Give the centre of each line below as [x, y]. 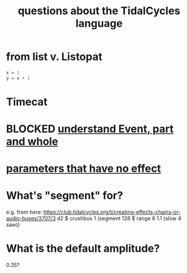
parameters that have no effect [83, 168]
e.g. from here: [24, 212]
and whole [32, 142]
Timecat [27, 102]
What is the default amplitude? [83, 248]
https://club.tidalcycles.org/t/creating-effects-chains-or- [112, 212]
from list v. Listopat [54, 57]
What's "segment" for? [65, 196]
